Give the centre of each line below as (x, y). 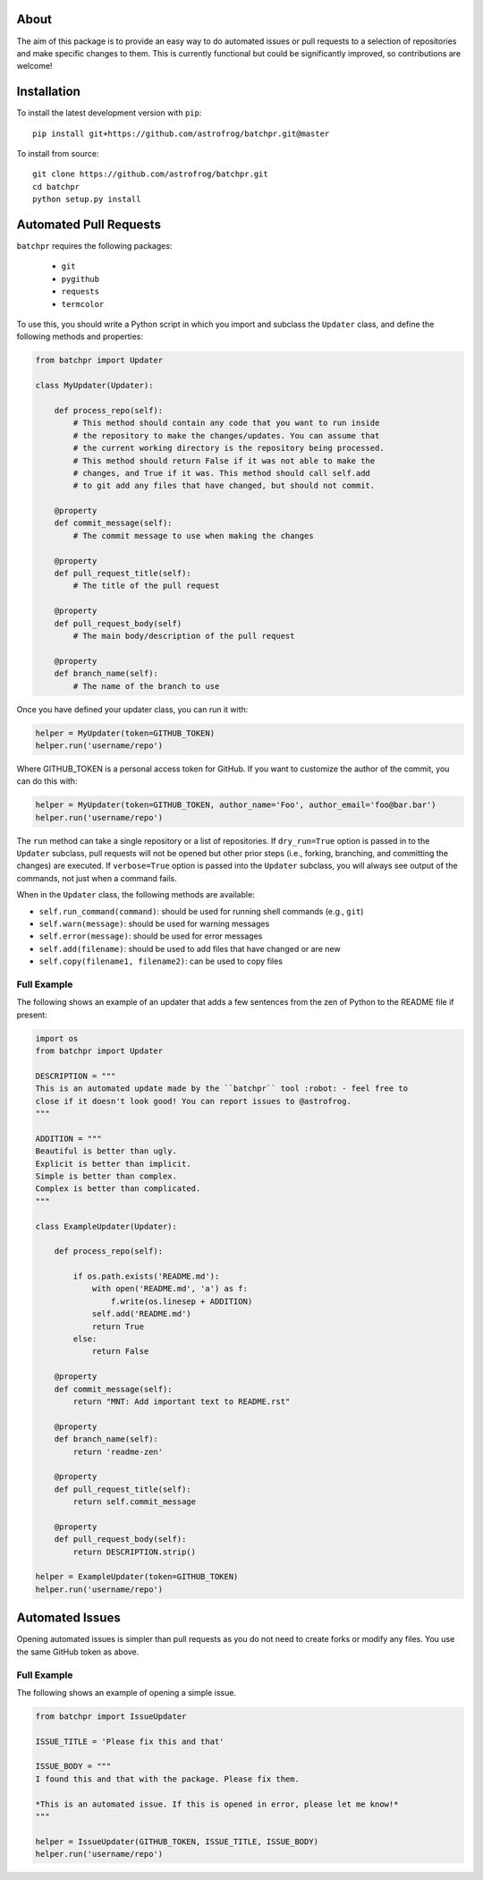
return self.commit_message (135, 1502)
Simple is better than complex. (106, 1176)
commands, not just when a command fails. (97, 878)
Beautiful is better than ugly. (106, 1151)
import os (57, 1038)
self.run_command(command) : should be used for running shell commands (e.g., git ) (201, 911)
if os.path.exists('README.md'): (146, 1276)
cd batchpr (56, 187)
